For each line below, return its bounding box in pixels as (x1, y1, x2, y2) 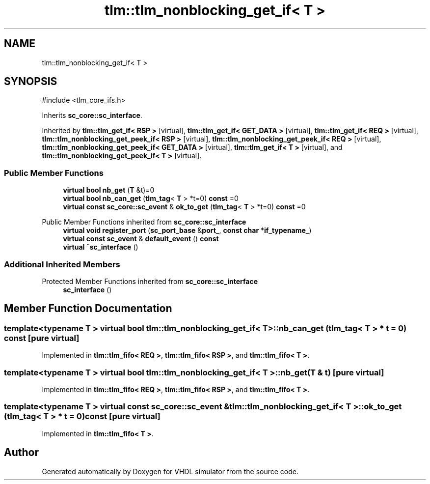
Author (4, 446, 39, 459)
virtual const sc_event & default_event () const (63, 234, 219, 243)
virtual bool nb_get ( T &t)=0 (63, 186, 155, 195)
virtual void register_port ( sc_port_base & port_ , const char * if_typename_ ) (63, 226, 312, 235)
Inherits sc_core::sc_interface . (42, 111, 142, 120)
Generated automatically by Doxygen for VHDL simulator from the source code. (42, 467, 299, 476)
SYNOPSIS (4, 75, 57, 88)
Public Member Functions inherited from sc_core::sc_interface (42, 218, 246, 227)
